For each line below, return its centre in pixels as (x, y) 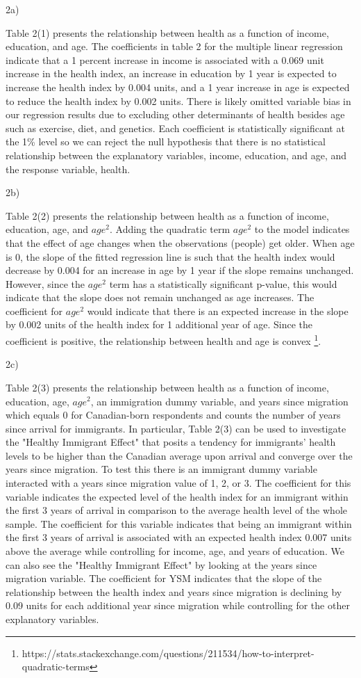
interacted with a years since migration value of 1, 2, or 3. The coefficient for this (178, 483)
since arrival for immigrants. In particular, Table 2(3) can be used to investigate (176, 428)
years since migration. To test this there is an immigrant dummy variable (161, 469)
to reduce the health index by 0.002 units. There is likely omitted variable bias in (178, 100)
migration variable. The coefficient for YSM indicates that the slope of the (164, 578)
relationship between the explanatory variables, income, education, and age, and (176, 155)
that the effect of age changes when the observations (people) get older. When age (180, 242)
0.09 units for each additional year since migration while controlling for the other (178, 605)
